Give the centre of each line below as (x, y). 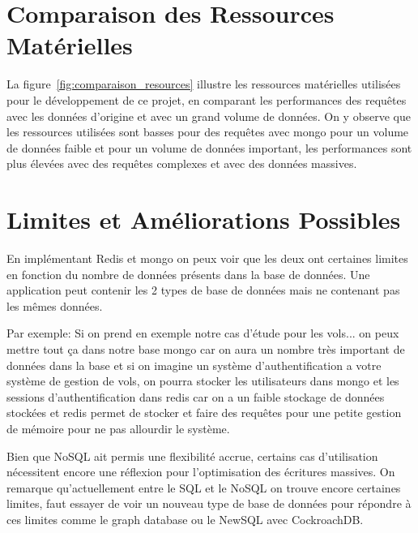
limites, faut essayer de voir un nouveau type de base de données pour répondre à (209, 503)
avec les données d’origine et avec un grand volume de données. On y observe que (209, 116)
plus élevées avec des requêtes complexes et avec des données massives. (182, 163)
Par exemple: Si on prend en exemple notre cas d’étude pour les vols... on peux (203, 333)
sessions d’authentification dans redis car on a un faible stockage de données (196, 396)
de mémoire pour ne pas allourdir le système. (118, 428)
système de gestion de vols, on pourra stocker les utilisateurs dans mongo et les (203, 381)
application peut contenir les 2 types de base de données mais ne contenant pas (203, 290)
